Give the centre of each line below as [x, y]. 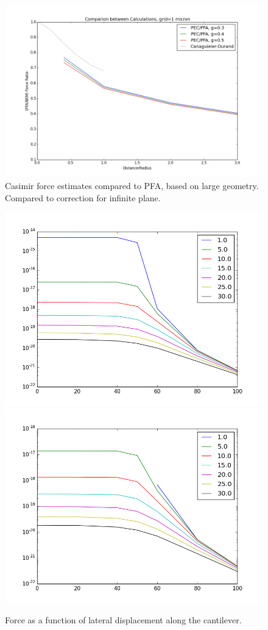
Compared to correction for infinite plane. [83, 197]
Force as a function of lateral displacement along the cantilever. [123, 620]
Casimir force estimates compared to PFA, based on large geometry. [132, 185]
